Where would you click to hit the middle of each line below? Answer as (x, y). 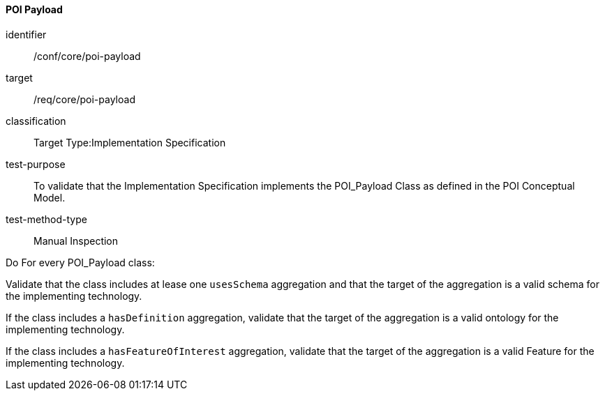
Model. (50, 197)
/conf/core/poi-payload (87, 56)
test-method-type (46, 219)
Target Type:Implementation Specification (130, 142)
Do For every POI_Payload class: (80, 262)
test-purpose (36, 164)
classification (36, 121)
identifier (26, 34)
